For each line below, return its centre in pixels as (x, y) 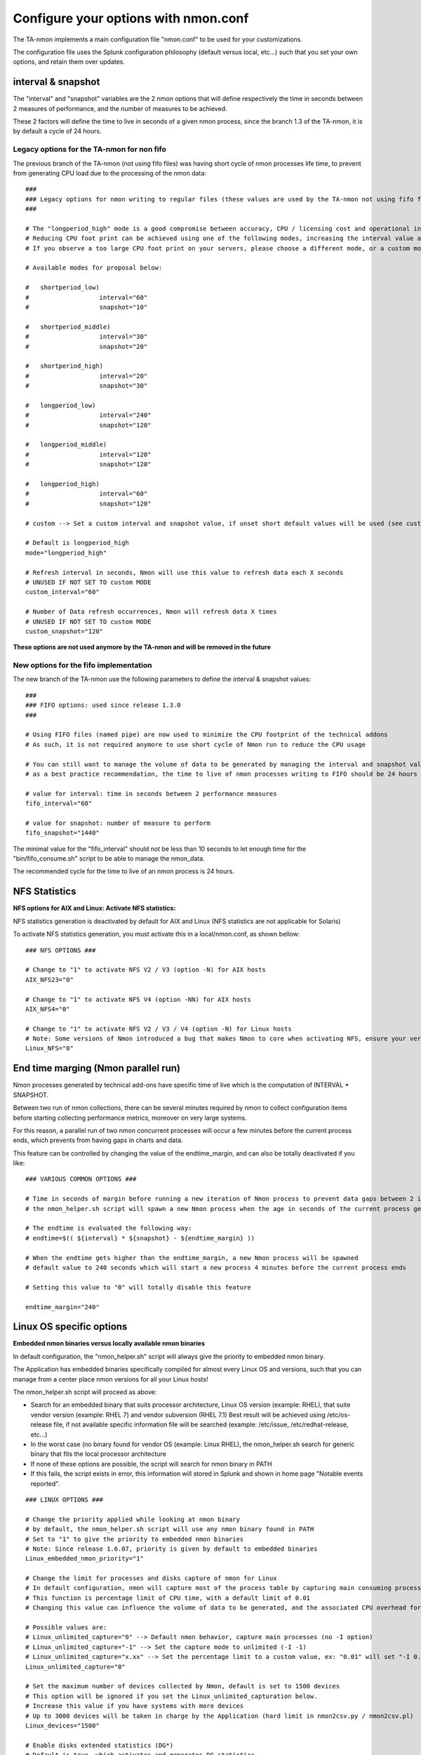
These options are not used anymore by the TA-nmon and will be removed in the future (142, 647)
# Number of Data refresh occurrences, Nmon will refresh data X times (151, 612)
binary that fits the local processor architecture (98, 1454)
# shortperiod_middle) (68, 327)
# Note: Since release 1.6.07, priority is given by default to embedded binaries (172, 1549)
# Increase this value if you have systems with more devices (135, 1706)
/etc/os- (339, 1415)
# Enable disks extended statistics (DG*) (100, 1745)
